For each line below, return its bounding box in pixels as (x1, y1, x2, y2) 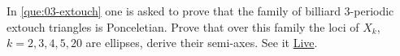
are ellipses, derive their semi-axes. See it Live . (85, 34, 318, 51)
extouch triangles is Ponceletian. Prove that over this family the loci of (7, 18, 359, 35)
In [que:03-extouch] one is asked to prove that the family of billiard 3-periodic (7, 2, 394, 19)
